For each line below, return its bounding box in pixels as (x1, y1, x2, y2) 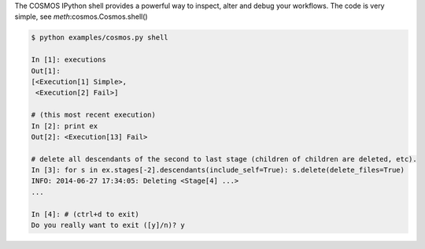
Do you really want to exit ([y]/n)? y (31, 221, 185, 230)
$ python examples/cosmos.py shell (31, 33, 168, 43)
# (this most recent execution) (31, 110, 157, 120)
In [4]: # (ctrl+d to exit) (31, 210, 139, 218)
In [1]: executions (31, 55, 106, 65)
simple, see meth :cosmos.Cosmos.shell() (14, 12, 149, 21)
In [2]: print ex (31, 121, 98, 130)
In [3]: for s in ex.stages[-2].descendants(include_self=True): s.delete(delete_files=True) (31, 165, 405, 175)
